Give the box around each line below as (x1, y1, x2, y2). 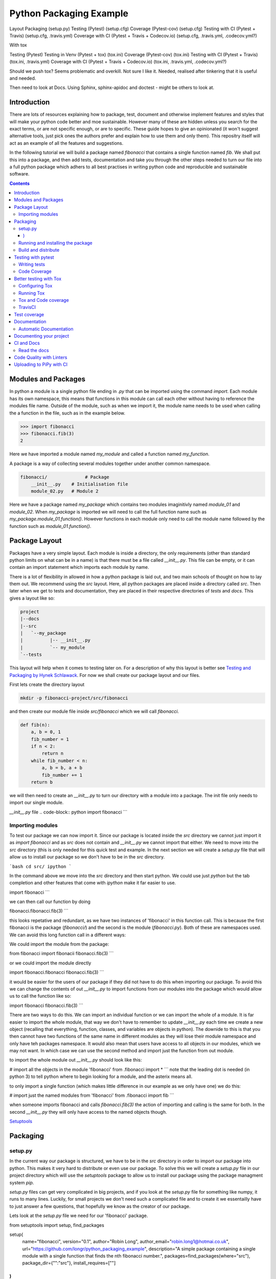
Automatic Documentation (18, 325, 74, 332)
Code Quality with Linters (14, 355, 67, 361)
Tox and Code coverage (18, 297, 69, 303)
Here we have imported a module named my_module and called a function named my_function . (9, 451, 210, 457)
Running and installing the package (18, 239, 93, 246)
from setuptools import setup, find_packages (9, 1222, 104, 1228)
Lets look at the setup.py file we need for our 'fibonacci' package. (9, 1212, 148, 1219)
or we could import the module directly (9, 960, 91, 966)
